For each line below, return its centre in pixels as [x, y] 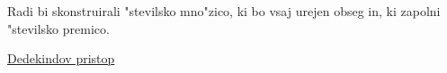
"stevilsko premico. [58, 28]
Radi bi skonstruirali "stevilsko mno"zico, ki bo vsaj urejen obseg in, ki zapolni [224, 11]
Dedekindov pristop [61, 58]
